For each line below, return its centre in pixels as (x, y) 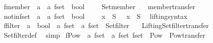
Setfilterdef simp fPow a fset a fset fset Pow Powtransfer (105, 35)
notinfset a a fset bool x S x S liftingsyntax (95, 16)
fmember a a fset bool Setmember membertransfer (99, 6)
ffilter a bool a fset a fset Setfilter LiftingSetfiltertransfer (106, 25)
